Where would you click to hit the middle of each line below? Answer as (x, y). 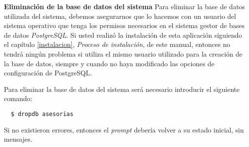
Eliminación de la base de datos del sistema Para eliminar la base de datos (124, 6)
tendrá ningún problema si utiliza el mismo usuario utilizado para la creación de (123, 53)
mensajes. (18, 139)
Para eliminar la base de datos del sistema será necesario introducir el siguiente (122, 89)
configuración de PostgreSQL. (48, 73)
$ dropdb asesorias (42, 114)
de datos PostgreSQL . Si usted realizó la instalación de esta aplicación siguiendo (123, 35)
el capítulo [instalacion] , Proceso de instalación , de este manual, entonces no (117, 44)
